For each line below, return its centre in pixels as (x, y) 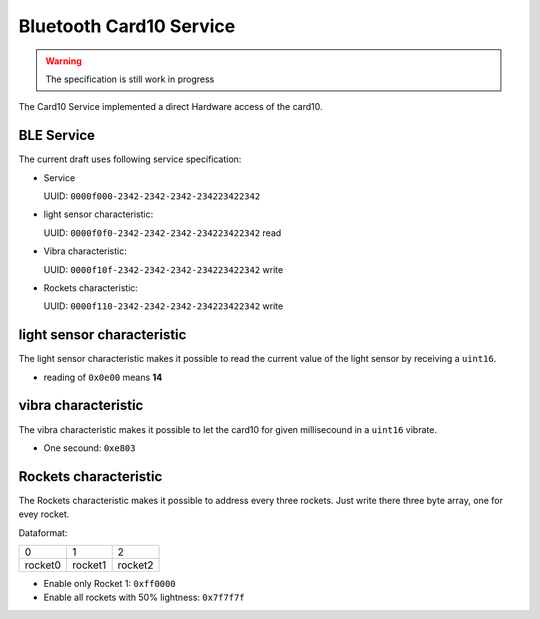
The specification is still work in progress (130, 79)
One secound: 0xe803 (89, 447)
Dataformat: (43, 532)
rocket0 (43, 565)
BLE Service (56, 135)
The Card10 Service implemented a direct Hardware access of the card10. (170, 107)
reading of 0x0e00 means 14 (103, 377)
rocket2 (135, 565)
